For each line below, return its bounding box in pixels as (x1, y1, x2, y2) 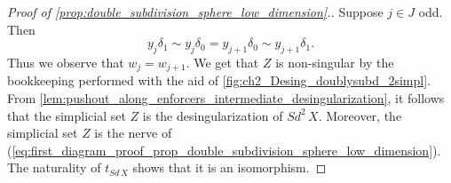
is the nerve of (94, 123, 172, 142)
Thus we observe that (7, 52, 124, 71)
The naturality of (7, 158, 101, 177)
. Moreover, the (318, 106, 402, 124)
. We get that (186, 52, 259, 71)
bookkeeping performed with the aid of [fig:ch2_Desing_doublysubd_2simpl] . (7, 71, 431, 90)
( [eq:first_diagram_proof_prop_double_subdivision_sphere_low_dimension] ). (7, 140, 441, 159)
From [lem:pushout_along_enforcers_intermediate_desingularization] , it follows (7, 89, 445, 107)
